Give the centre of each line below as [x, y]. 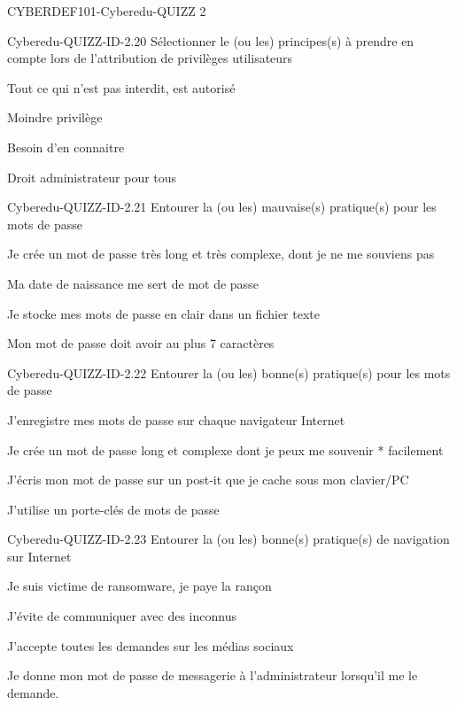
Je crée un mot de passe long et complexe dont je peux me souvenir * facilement [225, 449]
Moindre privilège [55, 117]
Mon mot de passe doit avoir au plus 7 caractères [141, 343]
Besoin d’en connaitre [66, 147]
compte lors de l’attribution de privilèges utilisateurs [150, 58]
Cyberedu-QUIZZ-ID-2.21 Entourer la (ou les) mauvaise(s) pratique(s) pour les [222, 207]
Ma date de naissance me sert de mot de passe [133, 283]
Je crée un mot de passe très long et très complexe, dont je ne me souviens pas [221, 254]
